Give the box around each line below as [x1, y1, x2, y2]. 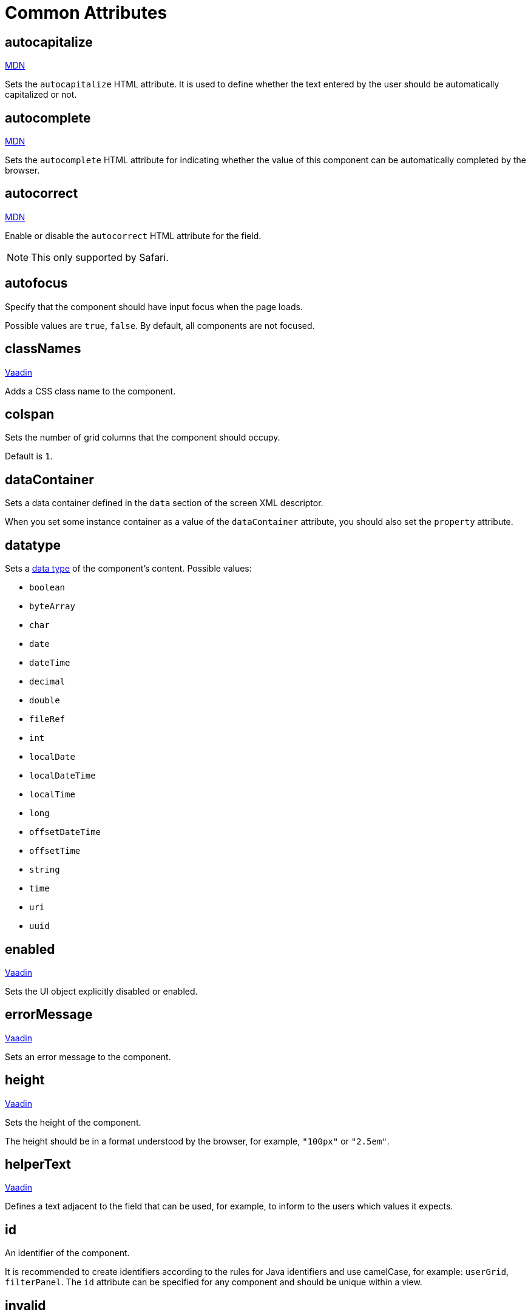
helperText [5, 1157, 72, 1172]
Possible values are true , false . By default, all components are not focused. [5, 320, 315, 331]
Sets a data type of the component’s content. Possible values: [5, 563, 252, 574]
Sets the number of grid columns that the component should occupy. [5, 432, 280, 443]
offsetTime [29, 846, 81, 856]
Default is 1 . [5, 451, 53, 462]
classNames [5, 341, 81, 357]
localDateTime [29, 771, 96, 781]
